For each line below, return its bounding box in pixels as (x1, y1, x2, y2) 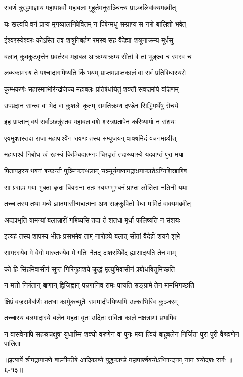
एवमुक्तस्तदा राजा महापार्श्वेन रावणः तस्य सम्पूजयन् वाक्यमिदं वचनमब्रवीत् (4, 133, 177, 143)
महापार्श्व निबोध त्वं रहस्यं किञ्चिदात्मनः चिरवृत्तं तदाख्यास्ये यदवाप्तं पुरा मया (4, 149, 184, 159)
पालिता (4, 338, 21, 348)
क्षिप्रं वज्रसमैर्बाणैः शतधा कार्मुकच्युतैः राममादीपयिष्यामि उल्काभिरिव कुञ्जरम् (4, 296, 178, 306)
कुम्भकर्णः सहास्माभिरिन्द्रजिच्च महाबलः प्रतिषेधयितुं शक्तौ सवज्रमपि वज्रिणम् (4, 84, 179, 94)
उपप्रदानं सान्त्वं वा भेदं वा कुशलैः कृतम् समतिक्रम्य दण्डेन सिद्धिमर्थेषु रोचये (4, 100, 179, 110)
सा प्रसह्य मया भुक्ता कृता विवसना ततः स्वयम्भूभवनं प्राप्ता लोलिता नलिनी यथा (4, 182, 188, 192)
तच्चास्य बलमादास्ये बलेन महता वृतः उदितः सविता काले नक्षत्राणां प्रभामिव (4, 312, 177, 323)
